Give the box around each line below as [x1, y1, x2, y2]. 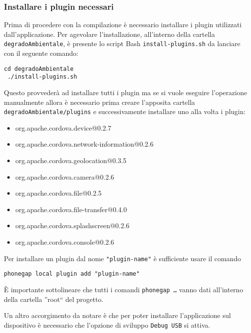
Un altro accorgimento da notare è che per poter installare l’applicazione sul [4, 310, 231, 320]
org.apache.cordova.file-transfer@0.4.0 [15, 204, 127, 214]
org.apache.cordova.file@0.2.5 [15, 188, 102, 198]
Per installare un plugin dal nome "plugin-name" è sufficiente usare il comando [4, 253, 241, 263]
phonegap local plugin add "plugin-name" [4, 270, 140, 278]
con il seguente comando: [4, 48, 78, 58]
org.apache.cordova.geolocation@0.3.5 [15, 155, 126, 165]
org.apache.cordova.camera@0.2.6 [15, 171, 114, 182]
